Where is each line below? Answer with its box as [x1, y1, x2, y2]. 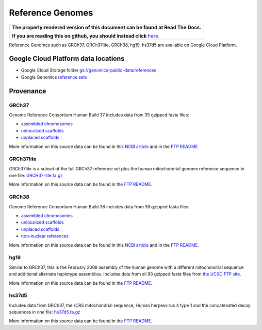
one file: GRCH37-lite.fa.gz [9, 173, 63, 179]
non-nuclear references [21, 233, 69, 239]
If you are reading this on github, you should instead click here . [12, 32, 160, 39]
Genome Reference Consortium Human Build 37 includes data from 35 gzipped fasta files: [9, 112, 189, 118]
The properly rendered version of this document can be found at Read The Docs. [12, 24, 201, 31]
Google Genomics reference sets [21, 74, 87, 80]
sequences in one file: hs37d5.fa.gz [9, 309, 81, 315]
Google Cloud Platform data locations [9, 55, 125, 63]
